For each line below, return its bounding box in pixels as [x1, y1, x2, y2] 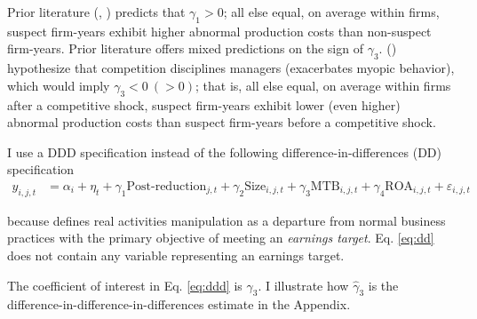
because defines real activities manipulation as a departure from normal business [7, 211, 446, 229]
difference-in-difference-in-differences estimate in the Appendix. [7, 295, 351, 314]
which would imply [7, 76, 110, 94]
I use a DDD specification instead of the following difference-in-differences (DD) [7, 142, 441, 161]
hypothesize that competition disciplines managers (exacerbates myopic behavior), [7, 59, 455, 77]
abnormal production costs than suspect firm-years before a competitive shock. [7, 113, 436, 132]
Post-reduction [126, 179, 207, 193]
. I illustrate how [258, 275, 349, 294]
